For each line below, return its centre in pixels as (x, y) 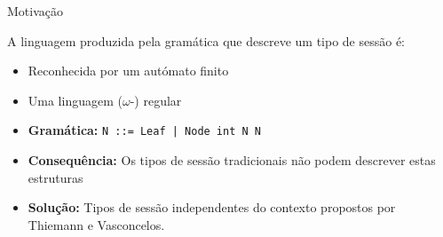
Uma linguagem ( (75, 100)
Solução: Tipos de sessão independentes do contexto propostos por (212, 207)
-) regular (156, 100)
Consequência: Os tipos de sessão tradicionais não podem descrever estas (232, 160)
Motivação (35, 11)
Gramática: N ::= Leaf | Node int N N (144, 130)
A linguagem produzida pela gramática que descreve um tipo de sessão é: (206, 40)
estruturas (55, 177)
